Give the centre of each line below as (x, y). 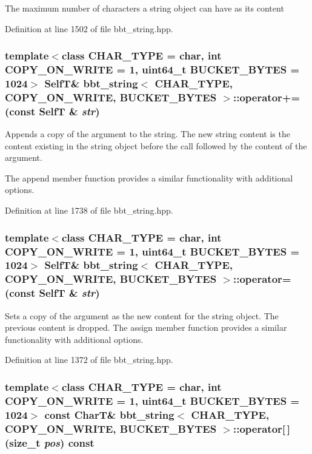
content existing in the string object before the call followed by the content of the (156, 145)
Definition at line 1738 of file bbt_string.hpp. (89, 210)
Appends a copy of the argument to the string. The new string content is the (148, 134)
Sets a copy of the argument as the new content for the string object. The (142, 315)
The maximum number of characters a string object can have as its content (144, 8)
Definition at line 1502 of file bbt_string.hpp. (89, 28)
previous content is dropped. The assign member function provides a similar (146, 327)
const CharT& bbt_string (109, 414)
